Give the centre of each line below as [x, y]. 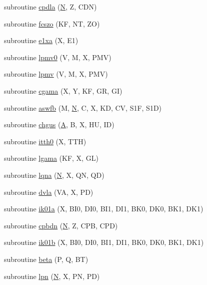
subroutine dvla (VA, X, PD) [49, 192]
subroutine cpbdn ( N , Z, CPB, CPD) [61, 225]
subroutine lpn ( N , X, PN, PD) [52, 276]
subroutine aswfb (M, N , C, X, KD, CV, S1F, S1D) [83, 107]
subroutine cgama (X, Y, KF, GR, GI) [63, 90]
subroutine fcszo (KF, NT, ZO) [52, 23]
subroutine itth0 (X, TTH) [45, 141]
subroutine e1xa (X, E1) [41, 40]
